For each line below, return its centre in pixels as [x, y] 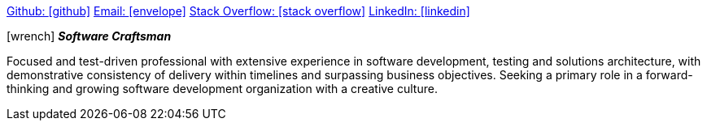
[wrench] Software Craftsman [89, 36]
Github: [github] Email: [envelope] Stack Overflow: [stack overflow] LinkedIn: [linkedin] [238, 11]
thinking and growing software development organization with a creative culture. [222, 89]
